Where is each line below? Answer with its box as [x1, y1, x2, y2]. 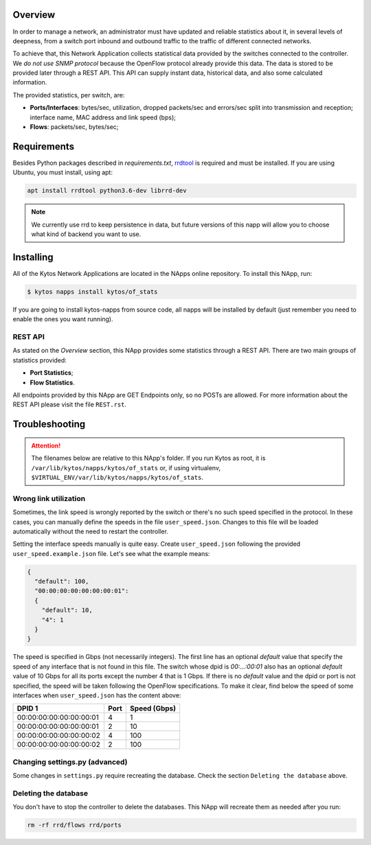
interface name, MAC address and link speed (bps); [30, 113, 177, 121]
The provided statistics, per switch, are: [12, 91, 125, 99]
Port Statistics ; [30, 369, 74, 377]
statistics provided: [12, 356, 67, 364]
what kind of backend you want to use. [31, 230, 142, 238]
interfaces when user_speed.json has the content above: [12, 691, 181, 699]
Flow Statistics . [30, 378, 75, 386]
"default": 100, [34, 577, 89, 586]
